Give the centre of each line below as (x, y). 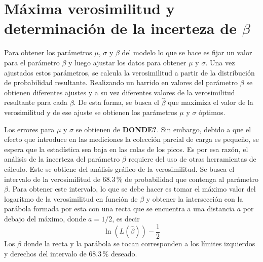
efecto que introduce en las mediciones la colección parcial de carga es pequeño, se (131, 139)
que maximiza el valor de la (211, 102)
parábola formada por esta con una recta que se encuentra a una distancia (120, 209)
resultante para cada (36, 102)
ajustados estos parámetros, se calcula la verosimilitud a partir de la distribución (129, 72)
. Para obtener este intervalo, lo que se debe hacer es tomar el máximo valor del (132, 189)
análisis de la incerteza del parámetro (62, 159)
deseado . (124, 253)
